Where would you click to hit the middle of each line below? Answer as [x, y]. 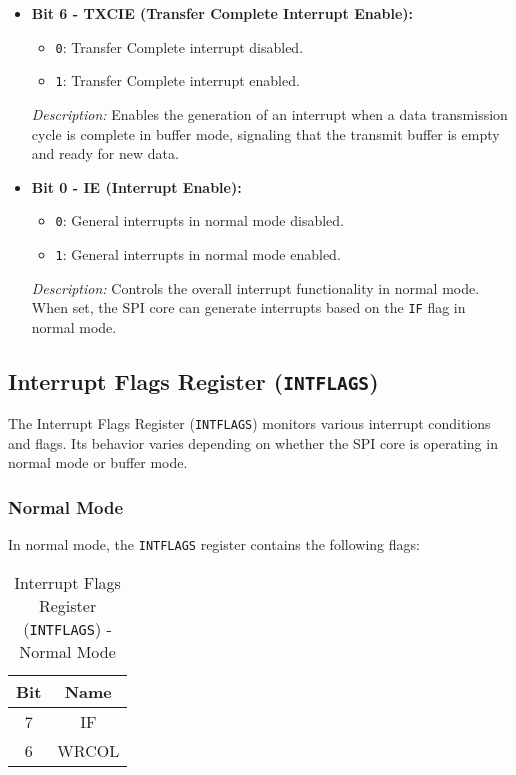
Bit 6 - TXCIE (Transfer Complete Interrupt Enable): [222, 13]
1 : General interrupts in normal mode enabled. [198, 253]
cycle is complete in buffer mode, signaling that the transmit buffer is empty [265, 133]
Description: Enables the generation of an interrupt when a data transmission [269, 113]
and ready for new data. [105, 153]
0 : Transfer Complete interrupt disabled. [179, 46]
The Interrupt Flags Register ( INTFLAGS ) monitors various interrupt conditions [249, 423]
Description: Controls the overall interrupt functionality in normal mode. [255, 287]
